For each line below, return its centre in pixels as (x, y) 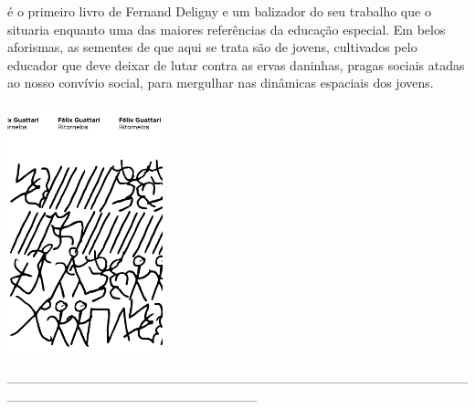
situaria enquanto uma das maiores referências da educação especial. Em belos (227, 29)
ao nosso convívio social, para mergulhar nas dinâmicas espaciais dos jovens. (221, 83)
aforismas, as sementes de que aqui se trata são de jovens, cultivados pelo (212, 47)
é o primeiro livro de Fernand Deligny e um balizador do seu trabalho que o (219, 11)
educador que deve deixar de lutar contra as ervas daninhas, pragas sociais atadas (236, 64)
